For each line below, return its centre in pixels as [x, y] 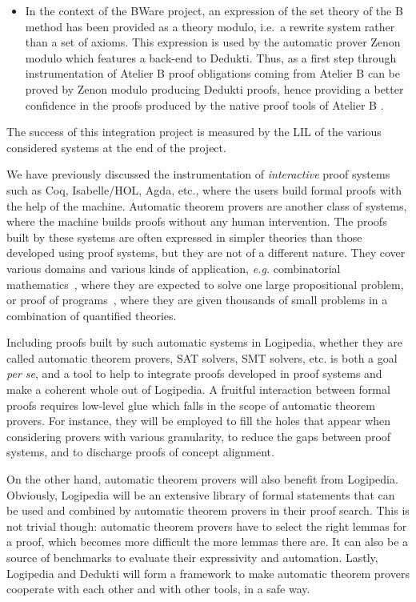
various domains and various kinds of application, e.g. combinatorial [174, 268]
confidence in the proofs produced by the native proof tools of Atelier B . [204, 104]
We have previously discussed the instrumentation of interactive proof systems [198, 174]
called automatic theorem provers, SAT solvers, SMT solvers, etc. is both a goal [202, 357]
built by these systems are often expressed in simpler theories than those [184, 237]
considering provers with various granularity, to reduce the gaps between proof [199, 436]
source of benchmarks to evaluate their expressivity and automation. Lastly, [192, 557]
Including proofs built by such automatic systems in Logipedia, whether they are [204, 342]
